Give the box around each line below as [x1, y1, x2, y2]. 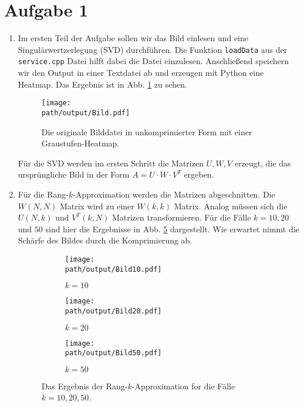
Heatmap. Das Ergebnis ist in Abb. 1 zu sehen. [18, 78, 187, 90]
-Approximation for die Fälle [131, 379, 235, 392]
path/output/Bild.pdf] [41, 108, 130, 117]
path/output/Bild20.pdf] [65, 306, 162, 315]
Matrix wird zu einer [59, 199, 134, 212]
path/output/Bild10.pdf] [65, 265, 162, 273]
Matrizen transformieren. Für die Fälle [112, 211, 251, 223]
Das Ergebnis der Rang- [41, 379, 128, 392]
